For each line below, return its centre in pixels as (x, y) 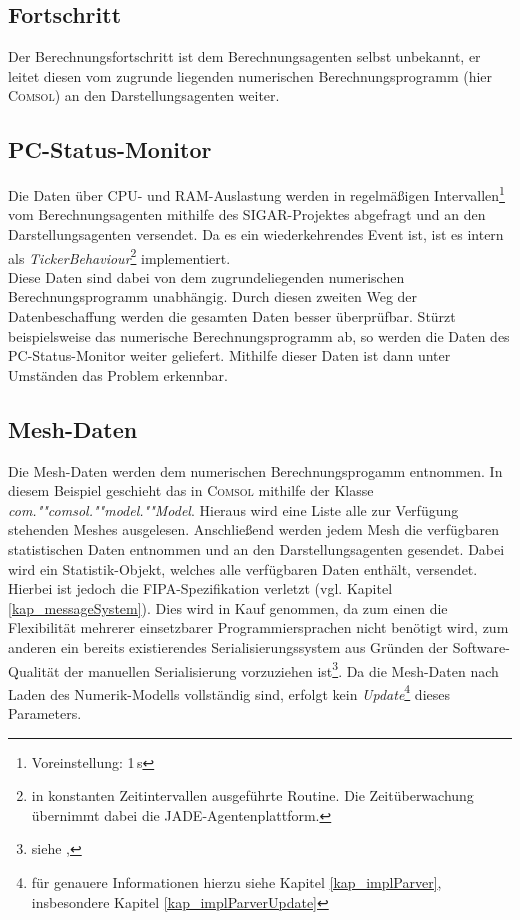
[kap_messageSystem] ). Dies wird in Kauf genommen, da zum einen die (228, 607)
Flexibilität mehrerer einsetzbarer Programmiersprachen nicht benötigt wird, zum (258, 627)
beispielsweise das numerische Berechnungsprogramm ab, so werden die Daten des (259, 335)
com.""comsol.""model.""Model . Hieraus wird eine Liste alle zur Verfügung (233, 509)
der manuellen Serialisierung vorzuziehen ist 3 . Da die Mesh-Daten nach (281, 669)
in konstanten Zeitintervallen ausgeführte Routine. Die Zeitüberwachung (252, 795)
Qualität (34, 670)
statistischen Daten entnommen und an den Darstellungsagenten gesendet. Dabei (256, 549)
